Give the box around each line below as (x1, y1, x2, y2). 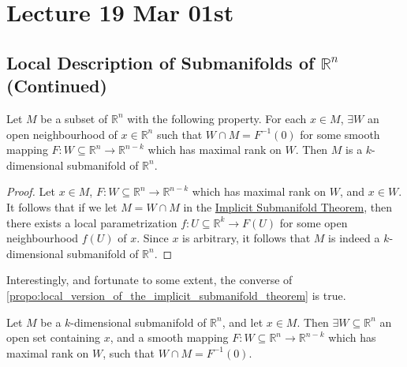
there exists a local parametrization (6, 214, 177, 230)
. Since (136, 230, 169, 246)
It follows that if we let (6, 198, 118, 215)
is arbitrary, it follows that (182, 230, 311, 246)
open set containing (6, 329, 101, 346)
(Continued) (6, 73, 107, 98)
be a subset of (40, 110, 108, 126)
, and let (222, 313, 263, 330)
